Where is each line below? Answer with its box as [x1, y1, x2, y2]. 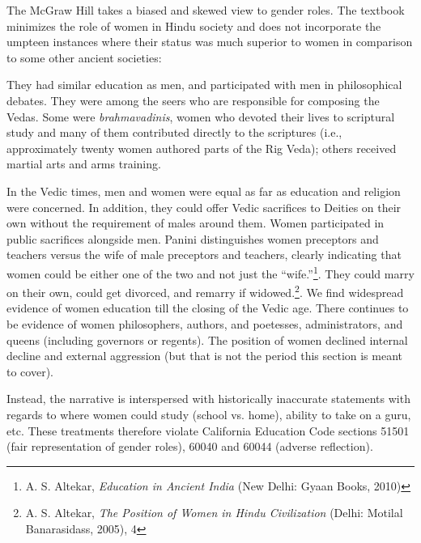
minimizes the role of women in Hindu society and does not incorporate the [6, 17, 381, 34]
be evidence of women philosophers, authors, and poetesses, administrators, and [6, 316, 403, 332]
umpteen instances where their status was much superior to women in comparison [6, 33, 413, 50]
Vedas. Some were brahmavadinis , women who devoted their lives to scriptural [6, 108, 395, 125]
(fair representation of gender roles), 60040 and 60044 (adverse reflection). [6, 438, 373, 455]
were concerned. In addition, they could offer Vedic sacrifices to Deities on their [6, 198, 402, 215]
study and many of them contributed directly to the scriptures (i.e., [6, 124, 342, 141]
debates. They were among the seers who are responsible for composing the [6, 91, 380, 108]
